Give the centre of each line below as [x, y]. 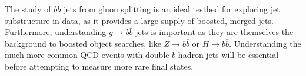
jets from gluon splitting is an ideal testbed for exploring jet [172, 9]
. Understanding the [265, 43]
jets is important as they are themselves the [214, 32]
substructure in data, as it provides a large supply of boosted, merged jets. [139, 20]
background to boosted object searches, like [83, 43]
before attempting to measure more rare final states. [99, 66]
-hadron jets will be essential [227, 55]
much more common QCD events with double [87, 55]
